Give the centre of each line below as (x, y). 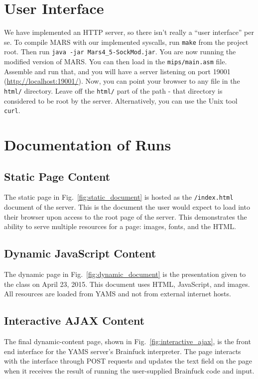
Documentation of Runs (88, 144)
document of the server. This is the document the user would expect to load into (127, 207)
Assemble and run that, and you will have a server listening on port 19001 (117, 71)
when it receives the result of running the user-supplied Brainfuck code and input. (129, 370)
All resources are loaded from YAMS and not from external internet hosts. (118, 294)
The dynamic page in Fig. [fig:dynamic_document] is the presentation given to (125, 274)
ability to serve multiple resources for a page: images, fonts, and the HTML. (120, 226)
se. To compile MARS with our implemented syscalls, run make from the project (126, 42)
